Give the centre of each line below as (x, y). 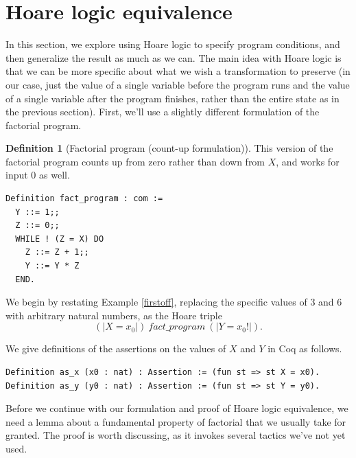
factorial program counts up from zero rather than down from (135, 161)
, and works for (308, 161)
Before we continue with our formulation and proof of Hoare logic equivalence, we (177, 408)
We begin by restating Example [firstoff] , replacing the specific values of (156, 302)
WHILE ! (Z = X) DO (60, 239)
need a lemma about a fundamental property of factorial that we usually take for (176, 421)
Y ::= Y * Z (52, 266)
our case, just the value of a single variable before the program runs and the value (178, 84)
